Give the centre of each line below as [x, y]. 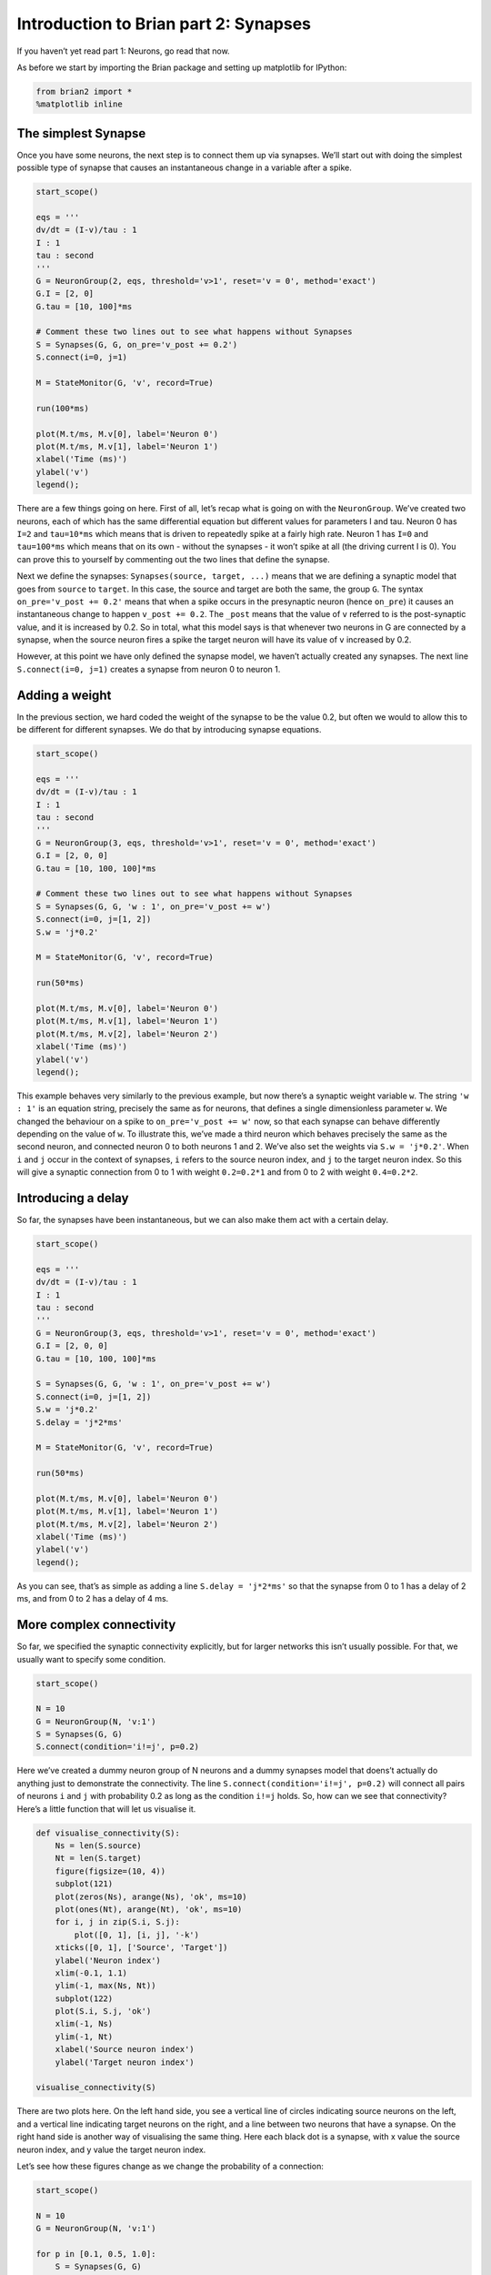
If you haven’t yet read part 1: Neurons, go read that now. [124, 51]
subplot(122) [84, 1998]
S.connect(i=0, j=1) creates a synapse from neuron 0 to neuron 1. [149, 669]
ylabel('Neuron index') [108, 1960]
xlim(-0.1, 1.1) [91, 1973]
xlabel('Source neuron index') [125, 2049]
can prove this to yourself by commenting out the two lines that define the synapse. [174, 559]
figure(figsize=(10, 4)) [110, 1871]
